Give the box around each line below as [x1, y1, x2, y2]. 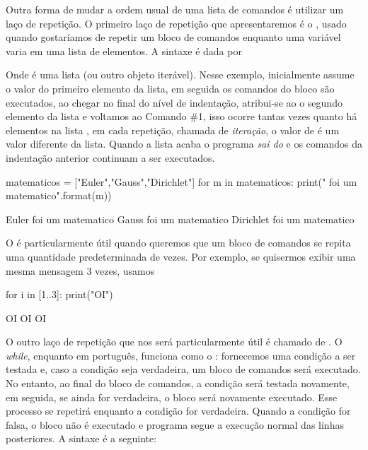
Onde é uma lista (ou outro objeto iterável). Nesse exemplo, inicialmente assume [6, 67, 355, 82]
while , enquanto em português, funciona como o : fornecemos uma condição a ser [6, 348, 356, 362]
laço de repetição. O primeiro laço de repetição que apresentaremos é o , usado [6, 16, 347, 30]
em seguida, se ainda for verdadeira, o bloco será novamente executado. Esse [6, 389, 338, 404]
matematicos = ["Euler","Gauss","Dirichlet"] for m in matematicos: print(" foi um [6, 174, 357, 189]
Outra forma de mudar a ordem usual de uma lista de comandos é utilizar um [6, 2, 344, 16]
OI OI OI [6, 310, 47, 325]
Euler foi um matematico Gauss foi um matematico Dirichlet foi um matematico [6, 211, 355, 226]
